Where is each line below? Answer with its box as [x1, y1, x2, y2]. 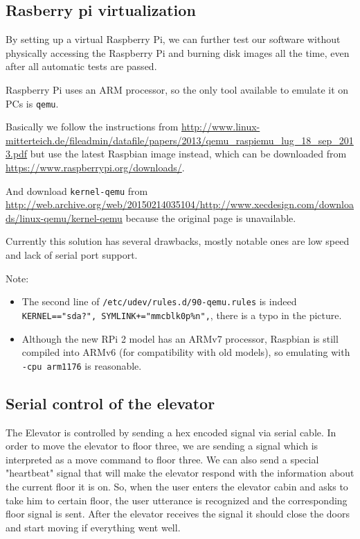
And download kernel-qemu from [6, 183, 148, 198]
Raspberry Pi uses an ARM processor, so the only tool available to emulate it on [6, 82, 349, 96]
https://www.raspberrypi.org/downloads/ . [6, 160, 185, 175]
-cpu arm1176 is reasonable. [21, 358, 142, 373]
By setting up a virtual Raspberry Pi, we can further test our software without [6, 32, 341, 46]
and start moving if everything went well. [6, 520, 181, 534]
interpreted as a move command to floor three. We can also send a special [6, 452, 319, 466]
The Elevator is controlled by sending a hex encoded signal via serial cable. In [6, 425, 336, 439]
